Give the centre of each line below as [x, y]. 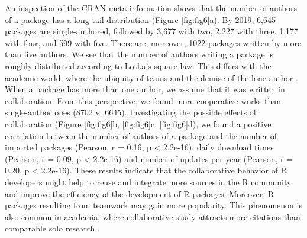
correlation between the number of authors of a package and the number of [141, 135]
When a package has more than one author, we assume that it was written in [145, 89]
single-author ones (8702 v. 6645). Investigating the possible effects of [131, 112]
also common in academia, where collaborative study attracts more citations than [153, 216]
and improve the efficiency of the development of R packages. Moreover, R [140, 193]
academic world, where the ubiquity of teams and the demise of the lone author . [151, 77]
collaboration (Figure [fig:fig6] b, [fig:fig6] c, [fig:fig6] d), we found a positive [138, 123]
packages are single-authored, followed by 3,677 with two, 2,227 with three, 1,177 [152, 31]
